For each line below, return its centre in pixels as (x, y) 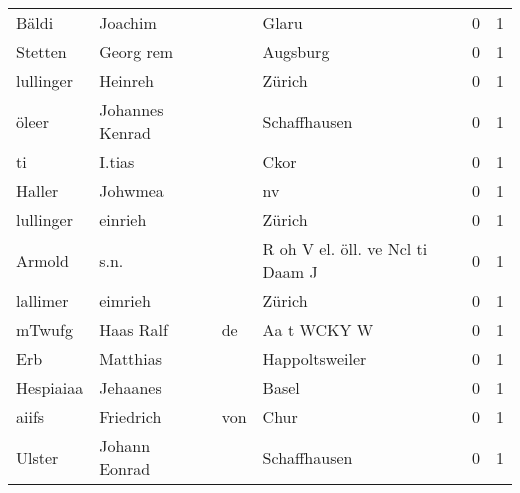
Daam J (290, 271)
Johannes (131, 109)
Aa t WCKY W (318, 329)
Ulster (37, 457)
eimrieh (125, 300)
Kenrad (125, 132)
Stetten (41, 51)
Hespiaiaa (50, 387)
